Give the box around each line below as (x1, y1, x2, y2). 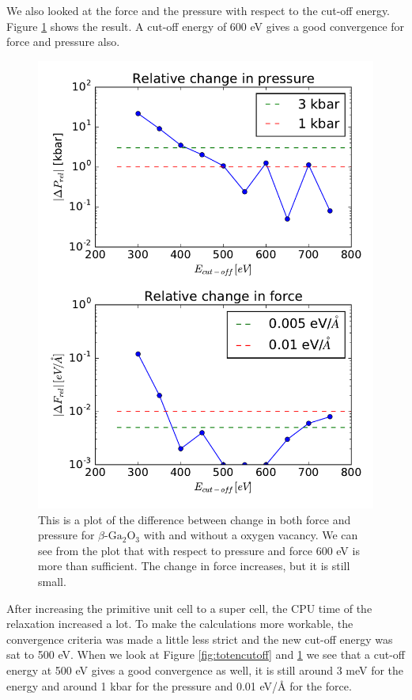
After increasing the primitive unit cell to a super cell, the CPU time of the (6, 599, 372, 616)
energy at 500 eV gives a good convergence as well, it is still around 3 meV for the (6, 662, 404, 679)
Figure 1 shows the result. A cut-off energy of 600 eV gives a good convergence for (6, 17, 405, 34)
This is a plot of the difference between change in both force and (38, 511, 351, 527)
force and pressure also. (6, 33, 120, 50)
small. (38, 573, 66, 590)
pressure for (38, 527, 95, 543)
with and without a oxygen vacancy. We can (143, 527, 358, 543)
